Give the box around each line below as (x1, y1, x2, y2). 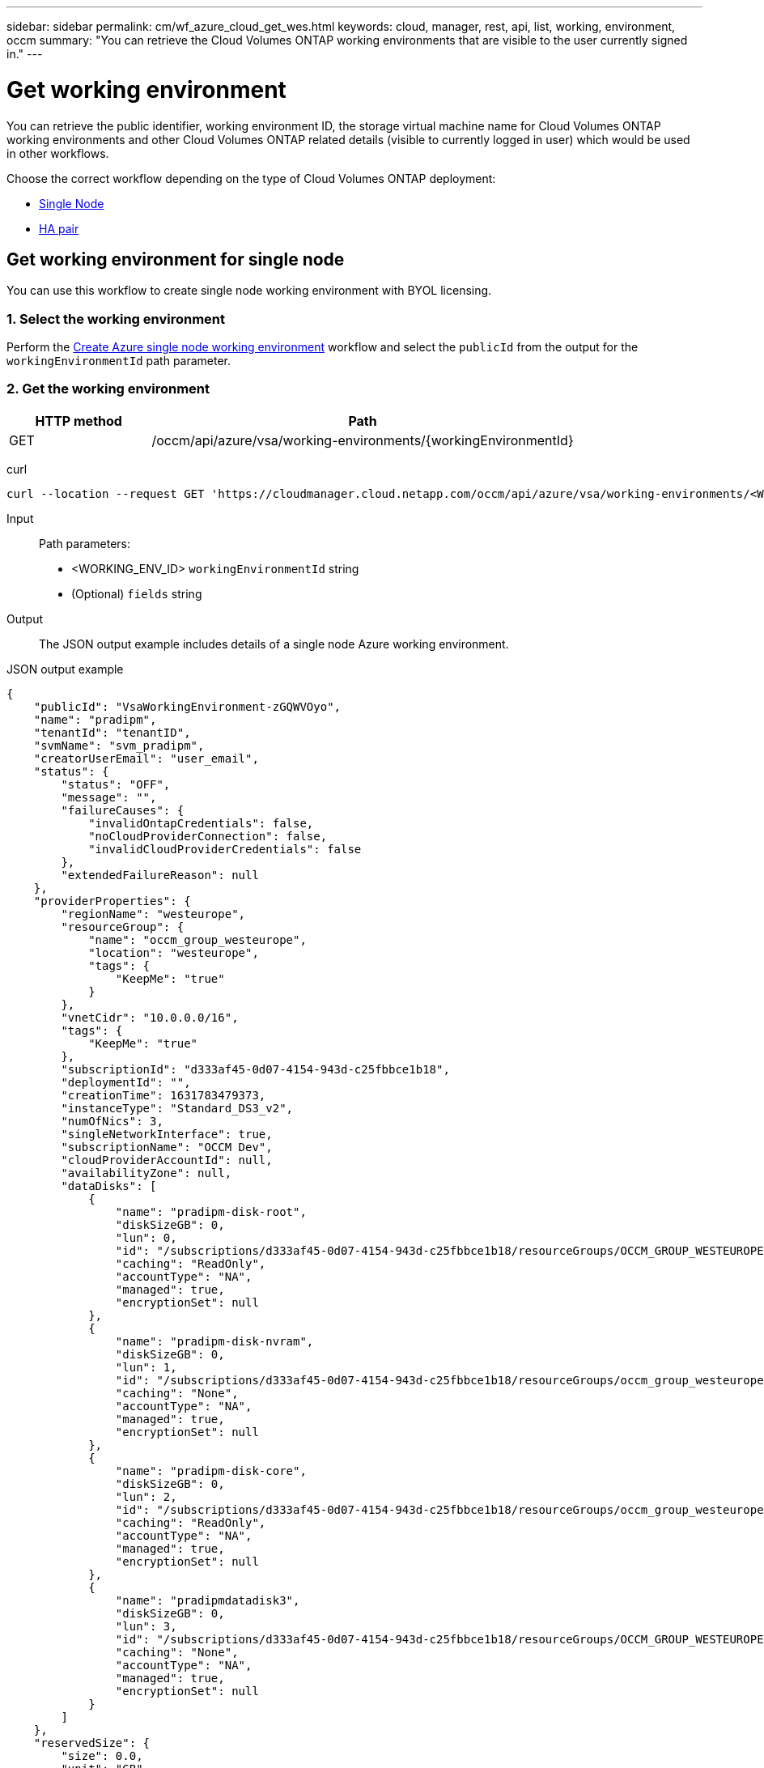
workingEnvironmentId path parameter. (6, 354, 231, 368)
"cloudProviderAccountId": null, (61, 1153, 273, 1167)
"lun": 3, (115, 1619, 177, 1633)
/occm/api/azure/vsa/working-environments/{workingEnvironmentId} (151, 431, 574, 448)
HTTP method (35, 412, 122, 429)
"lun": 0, (115, 1230, 177, 1244)
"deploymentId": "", (61, 1075, 191, 1089)
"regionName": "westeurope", (61, 907, 246, 920)
